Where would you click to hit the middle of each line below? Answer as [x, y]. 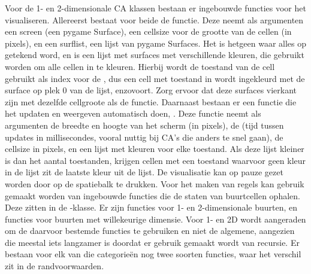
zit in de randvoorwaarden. [55, 266]
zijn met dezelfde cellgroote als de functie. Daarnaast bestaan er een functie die [151, 101]
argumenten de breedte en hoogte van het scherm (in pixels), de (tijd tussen [144, 125]
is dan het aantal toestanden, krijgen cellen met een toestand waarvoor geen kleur [155, 160]
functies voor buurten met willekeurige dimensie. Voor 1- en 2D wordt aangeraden [155, 219]
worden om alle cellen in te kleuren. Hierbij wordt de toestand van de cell [140, 66]
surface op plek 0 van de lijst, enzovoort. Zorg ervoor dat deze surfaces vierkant [151, 90]
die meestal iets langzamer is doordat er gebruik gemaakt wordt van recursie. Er [152, 242]
